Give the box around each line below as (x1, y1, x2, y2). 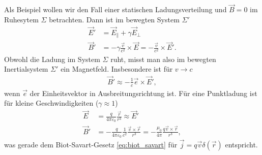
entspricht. (225, 139, 258, 150)
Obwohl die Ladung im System (4, 53, 100, 64)
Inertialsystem (4, 64, 48, 74)
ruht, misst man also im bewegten (110, 53, 216, 64)
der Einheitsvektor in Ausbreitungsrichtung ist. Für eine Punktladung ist (30, 87, 257, 98)
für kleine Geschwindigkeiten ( (4, 98, 99, 108)
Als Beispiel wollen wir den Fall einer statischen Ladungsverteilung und (4, 4, 227, 15)
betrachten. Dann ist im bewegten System (49, 14, 180, 24)
